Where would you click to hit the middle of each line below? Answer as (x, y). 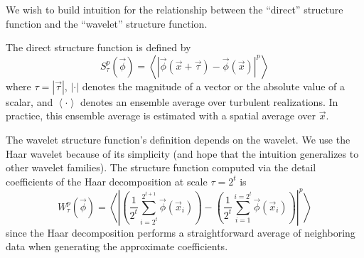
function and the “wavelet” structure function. (107, 23)
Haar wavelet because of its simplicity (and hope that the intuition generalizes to (182, 153)
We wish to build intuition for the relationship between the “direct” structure (175, 9)
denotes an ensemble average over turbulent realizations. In (209, 101)
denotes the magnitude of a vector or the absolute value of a (214, 86)
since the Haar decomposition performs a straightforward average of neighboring (181, 232)
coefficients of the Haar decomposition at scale (107, 181)
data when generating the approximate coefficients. (117, 246)
